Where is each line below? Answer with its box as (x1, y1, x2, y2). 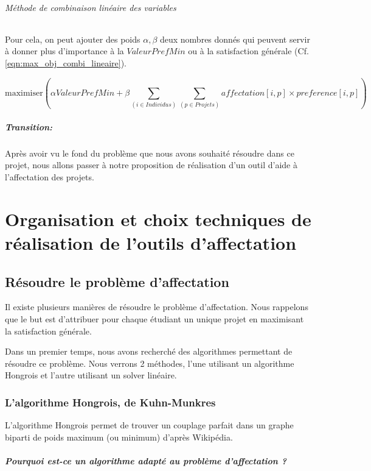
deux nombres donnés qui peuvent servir (159, 32, 310, 45)
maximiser (5, 88, 43, 97)
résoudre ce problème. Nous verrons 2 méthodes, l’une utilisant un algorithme (5, 356, 294, 369)
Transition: (5, 120, 53, 133)
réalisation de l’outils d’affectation (5, 230, 297, 255)
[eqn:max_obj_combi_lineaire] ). (5, 56, 127, 69)
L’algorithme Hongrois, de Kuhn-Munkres (5, 394, 216, 409)
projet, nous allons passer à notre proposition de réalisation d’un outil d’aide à (5, 158, 297, 171)
